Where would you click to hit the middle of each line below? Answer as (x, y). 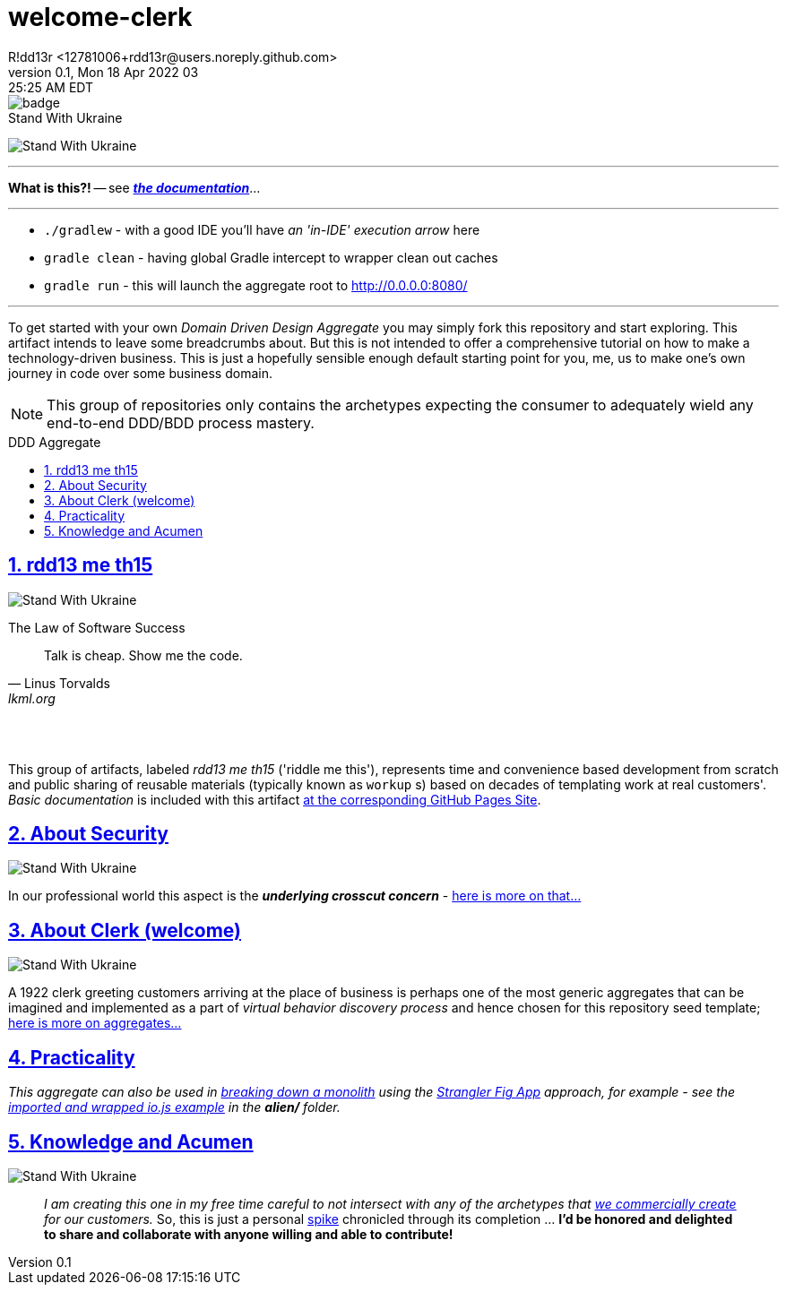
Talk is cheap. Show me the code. (143, 655)
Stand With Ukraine (65, 117)
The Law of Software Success (97, 627)
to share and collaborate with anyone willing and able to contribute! (249, 1234)
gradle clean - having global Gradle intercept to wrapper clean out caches (271, 257)
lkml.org (32, 698)
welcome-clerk (100, 17)
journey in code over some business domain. (140, 373)
